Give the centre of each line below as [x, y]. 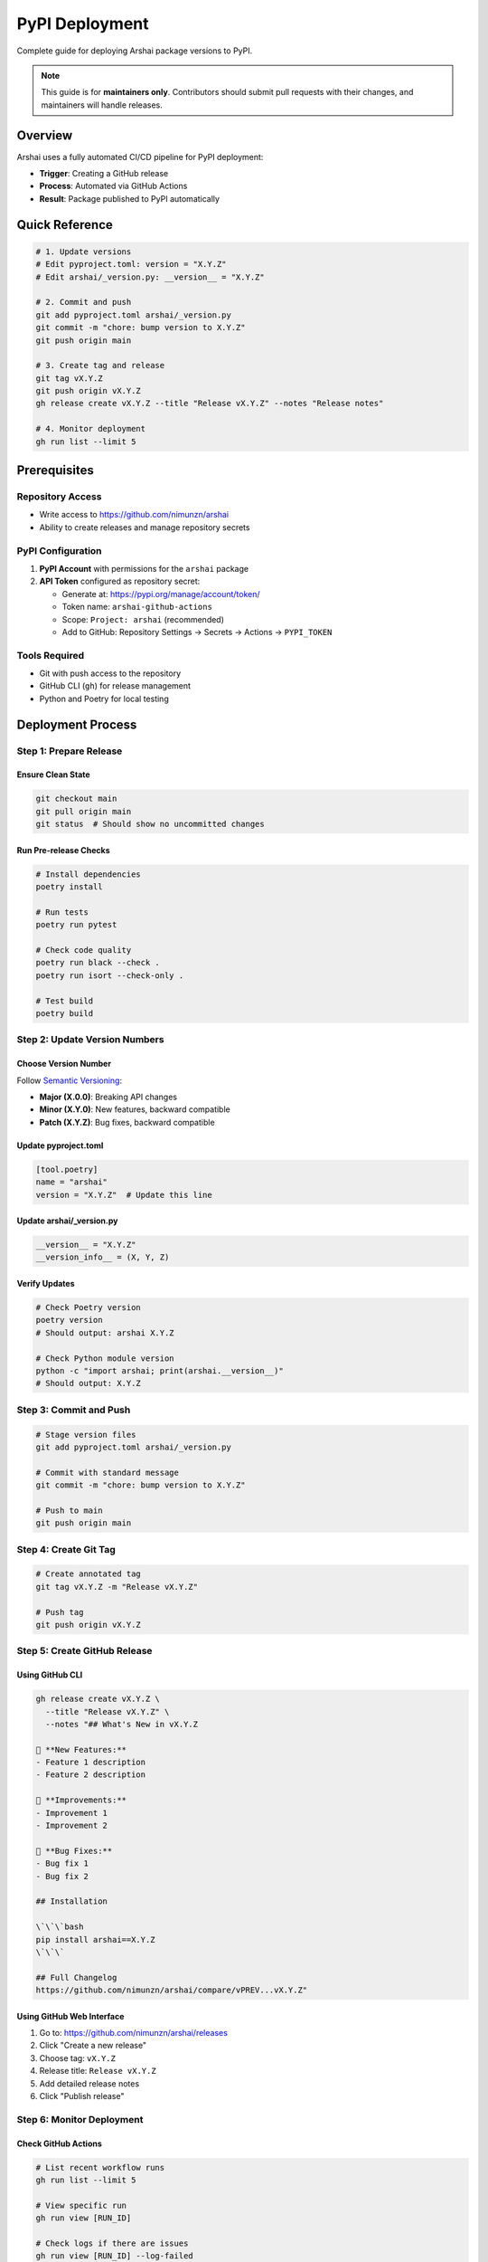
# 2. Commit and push [84, 302]
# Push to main [69, 1510]
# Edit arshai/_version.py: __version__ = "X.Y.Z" [150, 277]
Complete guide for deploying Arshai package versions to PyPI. [135, 51]
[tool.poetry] [67, 1169]
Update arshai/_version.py [67, 1221]
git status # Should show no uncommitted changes [150, 824]
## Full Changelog [76, 1977]
